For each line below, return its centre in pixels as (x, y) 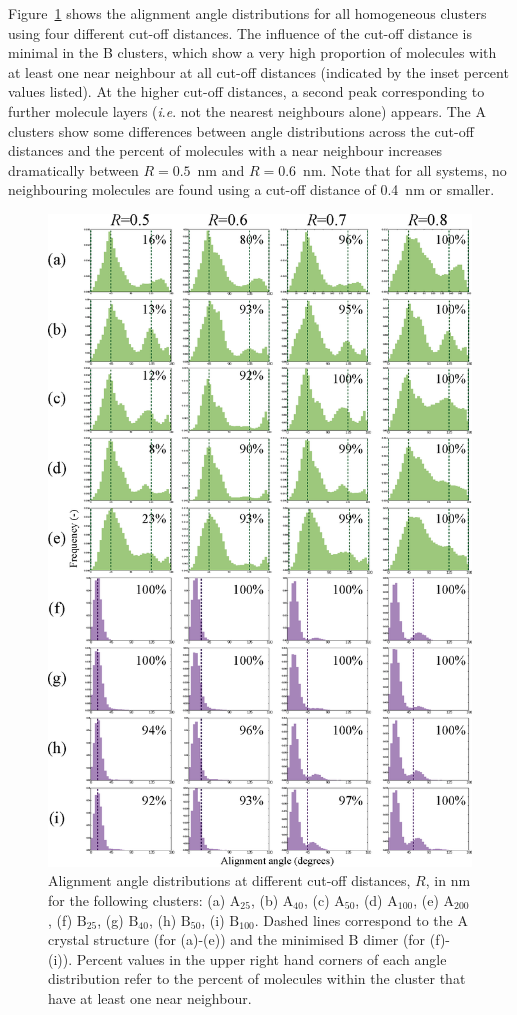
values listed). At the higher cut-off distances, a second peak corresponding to (246, 91)
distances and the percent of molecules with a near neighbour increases (225, 150)
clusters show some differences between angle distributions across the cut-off (241, 130)
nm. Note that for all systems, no (405, 169)
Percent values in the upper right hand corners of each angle (261, 958)
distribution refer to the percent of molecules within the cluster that (257, 978)
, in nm (448, 880)
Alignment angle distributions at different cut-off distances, (229, 880)
